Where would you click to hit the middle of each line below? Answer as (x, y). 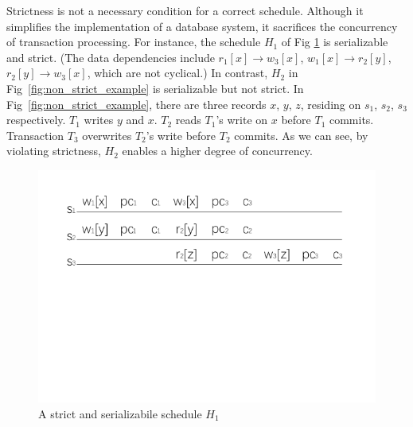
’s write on (242, 120)
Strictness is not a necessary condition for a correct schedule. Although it (185, 10)
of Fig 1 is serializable (335, 42)
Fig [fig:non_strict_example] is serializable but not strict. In (155, 88)
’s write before (181, 135)
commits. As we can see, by (301, 135)
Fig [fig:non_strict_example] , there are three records (136, 104)
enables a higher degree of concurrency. (217, 151)
